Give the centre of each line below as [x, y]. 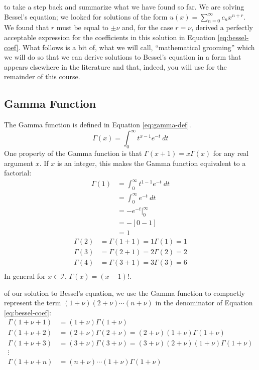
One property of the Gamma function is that [73, 153]
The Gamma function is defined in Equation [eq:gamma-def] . [98, 125]
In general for [25, 276]
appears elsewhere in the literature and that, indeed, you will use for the [115, 66]
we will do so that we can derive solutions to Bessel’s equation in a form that [123, 57]
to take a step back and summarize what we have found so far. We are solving [124, 7]
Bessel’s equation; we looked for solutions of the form [86, 16]
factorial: [18, 173]
